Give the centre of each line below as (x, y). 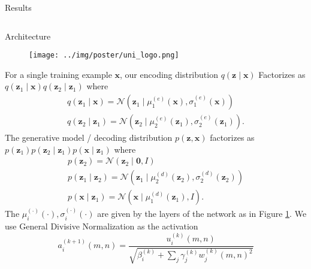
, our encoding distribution (169, 74)
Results (18, 7)
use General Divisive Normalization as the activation (102, 226)
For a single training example (58, 74)
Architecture (28, 36)
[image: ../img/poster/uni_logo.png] (104, 55)
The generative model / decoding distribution (89, 137)
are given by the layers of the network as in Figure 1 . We (202, 214)
